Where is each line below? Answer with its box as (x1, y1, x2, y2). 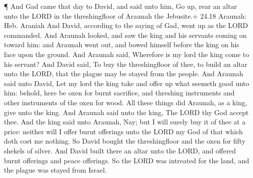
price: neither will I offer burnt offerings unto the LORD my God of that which (4, 126, 243, 136)
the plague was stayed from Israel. (4, 165, 107, 175)
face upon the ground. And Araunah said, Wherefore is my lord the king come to (4, 49, 249, 59)
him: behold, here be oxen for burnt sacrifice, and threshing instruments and (4, 88, 235, 98)
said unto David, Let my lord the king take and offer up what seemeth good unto (4, 78, 250, 88)
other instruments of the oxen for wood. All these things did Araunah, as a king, (4, 97, 248, 107)
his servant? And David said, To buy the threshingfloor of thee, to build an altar (4, 59, 248, 69)
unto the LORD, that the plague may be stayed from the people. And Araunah (4, 68, 244, 79)
